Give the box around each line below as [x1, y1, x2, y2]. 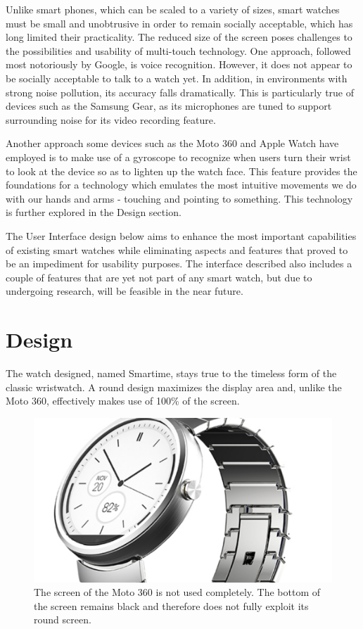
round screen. [34, 612, 91, 627]
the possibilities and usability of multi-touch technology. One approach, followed [6, 43, 351, 58]
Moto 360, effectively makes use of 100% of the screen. [6, 393, 240, 408]
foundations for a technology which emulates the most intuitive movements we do [6, 177, 357, 192]
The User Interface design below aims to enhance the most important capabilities [6, 228, 357, 243]
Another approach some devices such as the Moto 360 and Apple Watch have [6, 136, 339, 151]
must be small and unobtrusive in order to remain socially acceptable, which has [6, 15, 353, 30]
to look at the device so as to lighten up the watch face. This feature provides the [6, 163, 357, 178]
